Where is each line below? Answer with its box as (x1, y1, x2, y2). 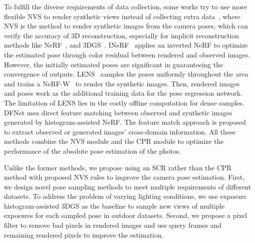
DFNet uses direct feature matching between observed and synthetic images (4, 107, 232, 117)
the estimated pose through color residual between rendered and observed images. (4, 49, 250, 59)
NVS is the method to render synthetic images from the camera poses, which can (4, 21, 248, 31)
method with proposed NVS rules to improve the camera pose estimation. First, (4, 172, 245, 182)
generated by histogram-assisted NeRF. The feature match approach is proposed (4, 117, 246, 127)
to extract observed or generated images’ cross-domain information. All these (4, 126, 236, 136)
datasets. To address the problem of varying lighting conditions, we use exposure (4, 191, 247, 201)
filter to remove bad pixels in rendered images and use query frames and (4, 220, 222, 230)
